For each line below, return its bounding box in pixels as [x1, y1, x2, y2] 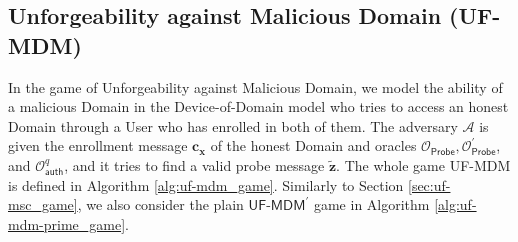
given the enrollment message [8, 135, 188, 156]
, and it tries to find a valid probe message [64, 154, 325, 175]
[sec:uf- [407, 174, 451, 195]
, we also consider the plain [77, 194, 244, 215]
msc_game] [8, 194, 78, 215]
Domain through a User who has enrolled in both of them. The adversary [8, 115, 458, 136]
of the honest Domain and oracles [210, 135, 417, 156]
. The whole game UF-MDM [336, 154, 511, 175]
